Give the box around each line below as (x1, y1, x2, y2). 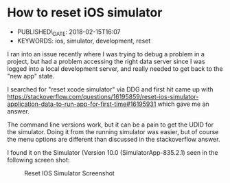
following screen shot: (7, 155, 70, 164)
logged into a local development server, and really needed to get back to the (7, 64, 223, 73)
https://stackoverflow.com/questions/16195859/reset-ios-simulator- (7, 92, 199, 100)
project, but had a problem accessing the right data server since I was (7, 57, 205, 65)
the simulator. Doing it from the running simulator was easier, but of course (7, 127, 219, 136)
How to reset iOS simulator (7, 5, 163, 21)
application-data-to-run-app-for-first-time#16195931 (7, 100, 157, 108)
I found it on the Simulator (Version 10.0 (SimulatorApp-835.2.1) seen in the (7, 148, 218, 156)
